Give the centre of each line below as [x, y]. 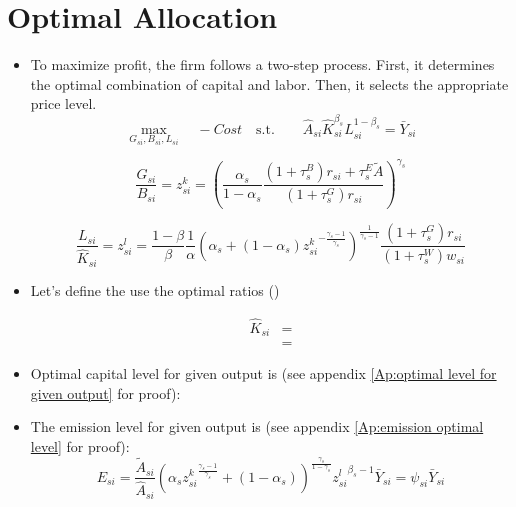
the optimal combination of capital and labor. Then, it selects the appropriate [269, 83]
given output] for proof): [105, 392]
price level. [63, 103]
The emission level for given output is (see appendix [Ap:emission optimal [257, 426]
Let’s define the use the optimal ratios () [155, 289]
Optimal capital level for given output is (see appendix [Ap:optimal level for [263, 373]
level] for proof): [80, 446]
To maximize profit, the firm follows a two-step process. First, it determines [262, 64]
